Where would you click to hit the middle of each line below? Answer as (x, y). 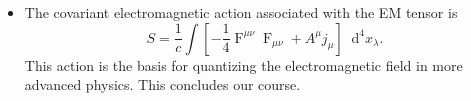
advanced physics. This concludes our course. (162, 84)
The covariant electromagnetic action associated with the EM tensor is (241, 12)
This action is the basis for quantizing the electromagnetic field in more (243, 64)
